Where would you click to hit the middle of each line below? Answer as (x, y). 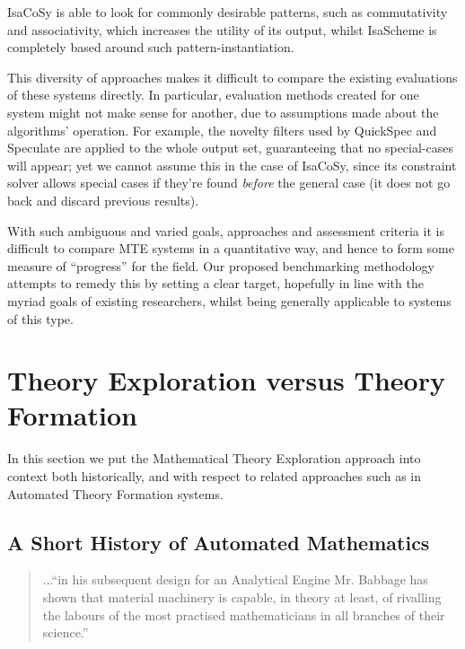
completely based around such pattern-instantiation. (151, 47)
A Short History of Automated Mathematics (219, 542)
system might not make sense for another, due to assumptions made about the (223, 112)
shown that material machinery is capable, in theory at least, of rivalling (242, 596)
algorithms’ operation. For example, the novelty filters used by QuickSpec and (222, 130)
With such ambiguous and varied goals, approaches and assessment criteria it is (226, 230)
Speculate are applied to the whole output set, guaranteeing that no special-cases (230, 148)
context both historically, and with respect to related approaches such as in (214, 476)
